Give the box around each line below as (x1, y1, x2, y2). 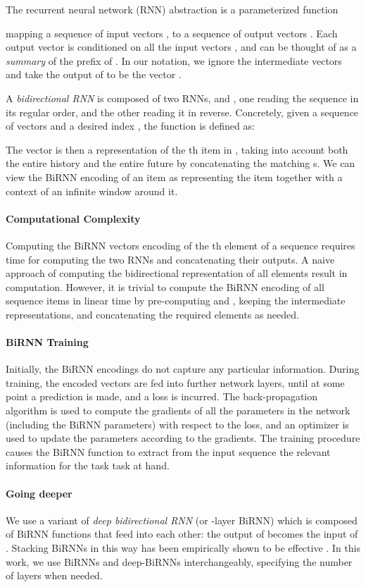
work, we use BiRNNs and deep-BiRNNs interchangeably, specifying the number (6, 554, 353, 569)
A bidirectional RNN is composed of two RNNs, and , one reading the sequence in (6, 90, 359, 105)
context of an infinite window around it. (6, 183, 178, 198)
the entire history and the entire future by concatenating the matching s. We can (6, 156, 355, 171)
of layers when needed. (6, 568, 103, 583)
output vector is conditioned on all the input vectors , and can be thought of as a (6, 39, 357, 54)
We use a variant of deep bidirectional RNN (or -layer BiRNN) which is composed (6, 512, 358, 527)
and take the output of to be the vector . (6, 67, 182, 82)
